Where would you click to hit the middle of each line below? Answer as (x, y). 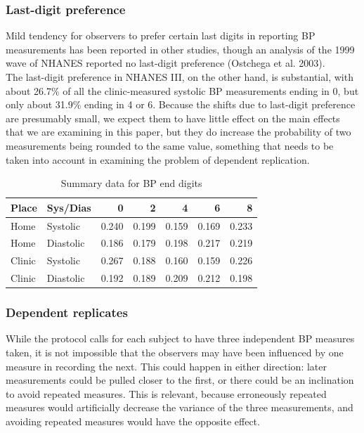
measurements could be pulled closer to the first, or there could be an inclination (180, 380)
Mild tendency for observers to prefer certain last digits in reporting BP (161, 35)
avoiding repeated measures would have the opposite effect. (133, 421)
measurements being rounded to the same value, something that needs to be (170, 145)
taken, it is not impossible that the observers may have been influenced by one (175, 353)
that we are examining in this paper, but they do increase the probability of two (178, 132)
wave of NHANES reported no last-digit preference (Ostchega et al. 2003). (165, 63)
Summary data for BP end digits (131, 183)
